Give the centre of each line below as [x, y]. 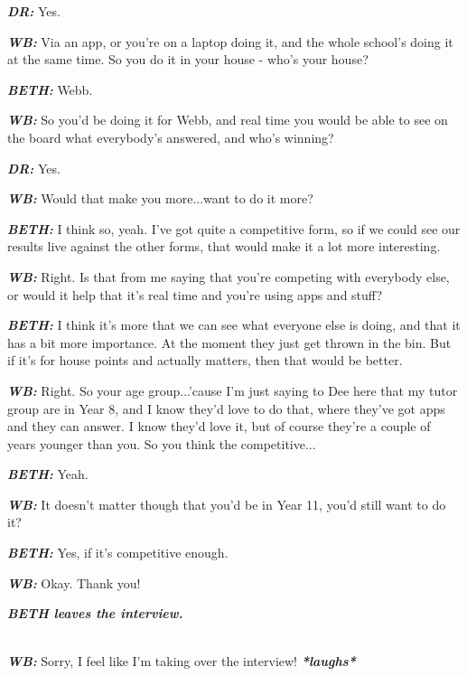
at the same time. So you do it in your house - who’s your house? [188, 59]
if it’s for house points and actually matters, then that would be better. [205, 360]
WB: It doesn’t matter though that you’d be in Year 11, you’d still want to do [227, 504]
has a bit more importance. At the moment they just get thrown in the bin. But [229, 342]
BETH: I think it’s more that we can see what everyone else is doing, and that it [234, 325]
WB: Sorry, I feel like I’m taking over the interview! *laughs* [182, 661]
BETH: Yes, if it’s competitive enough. [118, 553]
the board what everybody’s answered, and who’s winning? [171, 137]
